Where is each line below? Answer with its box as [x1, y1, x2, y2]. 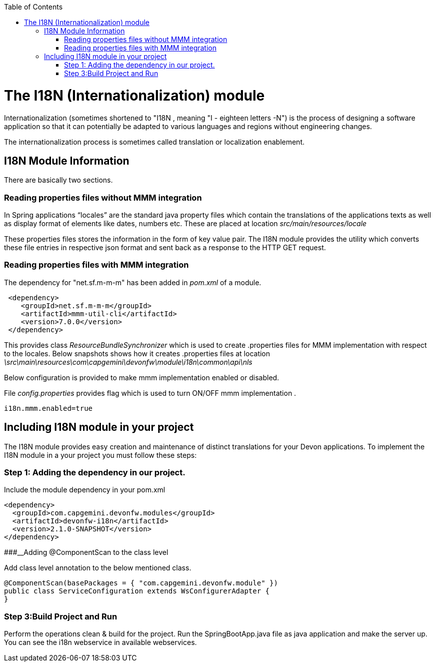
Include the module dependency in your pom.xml [4, 485, 165, 494]
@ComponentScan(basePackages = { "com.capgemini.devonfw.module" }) [4, 579, 278, 587]
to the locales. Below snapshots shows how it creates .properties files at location [4, 349, 270, 358]
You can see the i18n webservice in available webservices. [4, 638, 197, 647]
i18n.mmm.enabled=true [4, 404, 93, 412]
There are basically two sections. [4, 176, 113, 185]
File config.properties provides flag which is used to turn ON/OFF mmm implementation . [4, 388, 296, 397]
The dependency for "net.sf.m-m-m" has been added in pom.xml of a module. [4, 278, 261, 287]
